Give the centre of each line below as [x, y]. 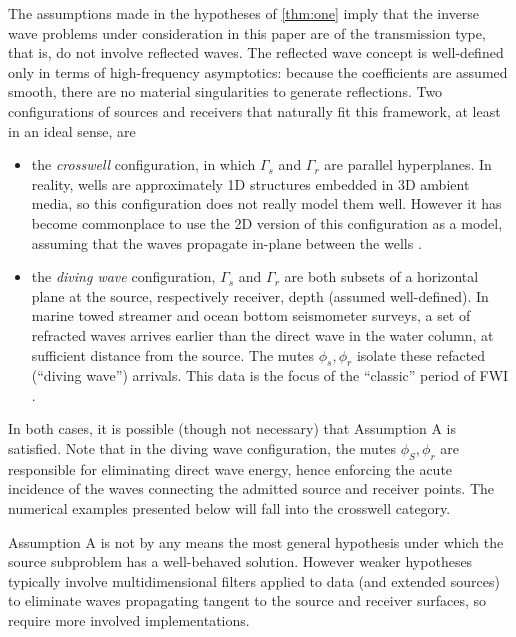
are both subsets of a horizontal [381, 276]
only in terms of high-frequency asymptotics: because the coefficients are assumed [258, 71]
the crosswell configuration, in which [143, 164]
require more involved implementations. [129, 620]
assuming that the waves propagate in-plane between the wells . [226, 242]
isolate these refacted [421, 354]
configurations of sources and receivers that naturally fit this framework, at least [254, 110]
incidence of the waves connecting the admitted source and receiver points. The [251, 488]
